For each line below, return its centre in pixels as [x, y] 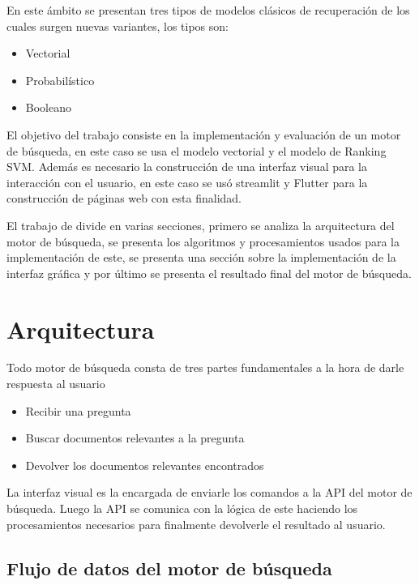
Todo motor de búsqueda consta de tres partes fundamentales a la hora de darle [205, 367]
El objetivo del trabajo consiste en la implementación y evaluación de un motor [204, 134]
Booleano [48, 107]
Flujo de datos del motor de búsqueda [169, 568]
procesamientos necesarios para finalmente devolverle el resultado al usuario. [196, 524]
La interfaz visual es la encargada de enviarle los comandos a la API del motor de [209, 492]
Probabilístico [60, 80]
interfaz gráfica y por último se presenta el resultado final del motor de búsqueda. [209, 273]
